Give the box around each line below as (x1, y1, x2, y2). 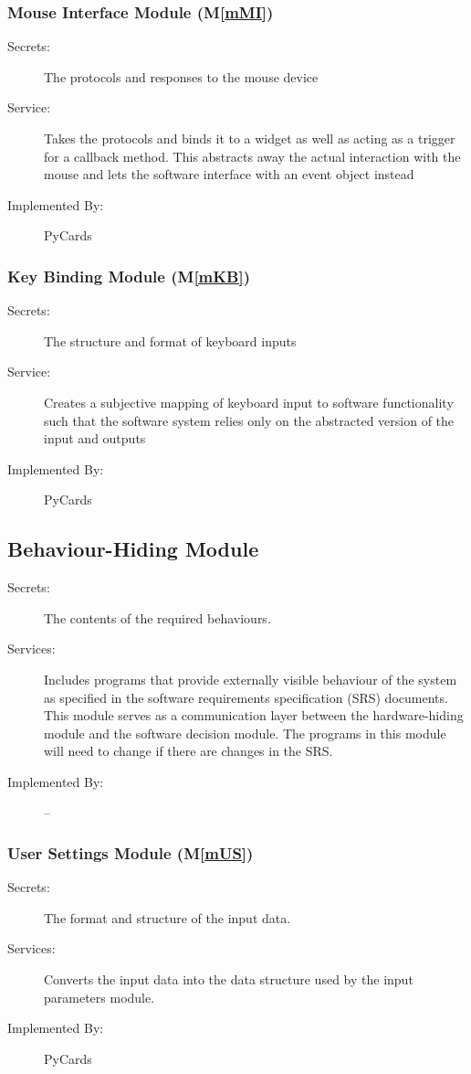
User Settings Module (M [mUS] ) (7, 842, 254, 864)
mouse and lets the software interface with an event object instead (44, 165, 414, 184)
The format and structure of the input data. (44, 908, 291, 927)
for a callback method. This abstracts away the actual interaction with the (44, 146, 461, 165)
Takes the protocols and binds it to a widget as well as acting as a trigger (44, 129, 455, 147)
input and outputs (44, 429, 146, 448)
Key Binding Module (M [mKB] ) (7, 264, 250, 287)
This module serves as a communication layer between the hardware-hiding (44, 706, 464, 725)
